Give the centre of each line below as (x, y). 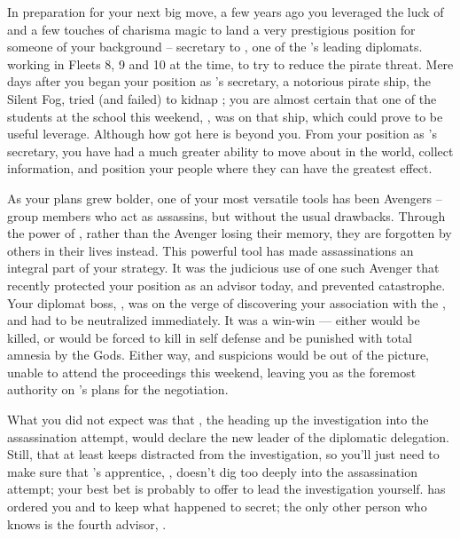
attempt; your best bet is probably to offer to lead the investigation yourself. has (226, 489)
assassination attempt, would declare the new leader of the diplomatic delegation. (228, 436)
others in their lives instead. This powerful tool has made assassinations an (211, 250)
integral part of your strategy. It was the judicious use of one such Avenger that (223, 268)
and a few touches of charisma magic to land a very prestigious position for (211, 29)
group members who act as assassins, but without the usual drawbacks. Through (226, 215)
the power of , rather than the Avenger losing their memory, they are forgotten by (230, 233)
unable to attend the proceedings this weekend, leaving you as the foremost (212, 372)
